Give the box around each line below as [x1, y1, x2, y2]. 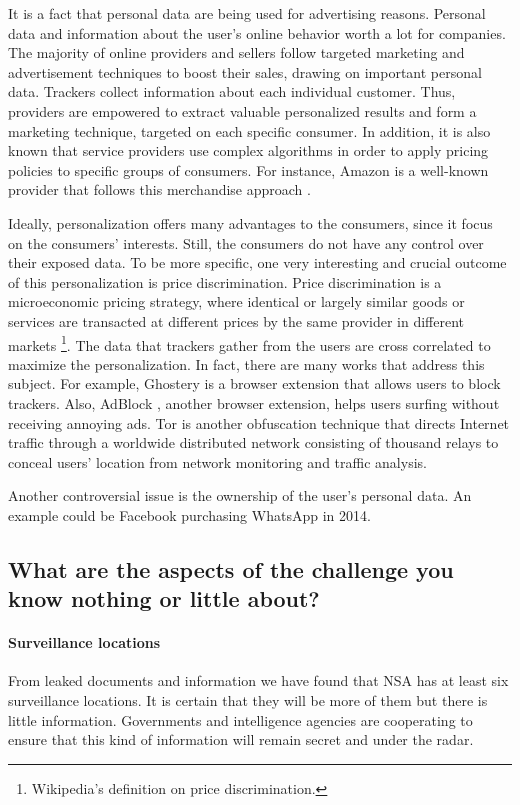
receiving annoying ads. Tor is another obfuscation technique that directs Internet [8, 412, 510, 433]
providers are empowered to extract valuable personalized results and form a [8, 100, 477, 121]
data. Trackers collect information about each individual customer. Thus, [8, 81, 456, 102]
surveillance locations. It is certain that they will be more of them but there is [8, 690, 488, 711]
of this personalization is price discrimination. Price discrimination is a [8, 271, 442, 292]
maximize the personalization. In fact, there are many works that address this [8, 353, 485, 374]
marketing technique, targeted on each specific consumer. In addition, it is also [8, 120, 491, 141]
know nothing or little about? [8, 583, 320, 614]
